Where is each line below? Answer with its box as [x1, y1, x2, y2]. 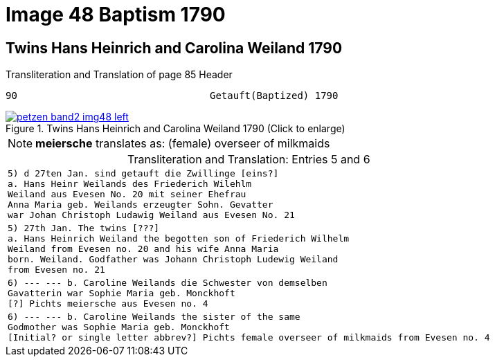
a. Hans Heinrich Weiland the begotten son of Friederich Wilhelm [8, 233, 350, 244]
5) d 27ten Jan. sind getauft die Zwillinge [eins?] [8, 168, 279, 179]
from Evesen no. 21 [8, 264, 105, 275]
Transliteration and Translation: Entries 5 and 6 [127, 152, 370, 167]
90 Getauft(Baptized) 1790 [6, 90, 339, 102]
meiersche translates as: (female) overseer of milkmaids [35, 136, 330, 151]
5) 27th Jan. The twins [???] [8, 223, 160, 234]
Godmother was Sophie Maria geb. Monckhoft [8, 322, 230, 333]
